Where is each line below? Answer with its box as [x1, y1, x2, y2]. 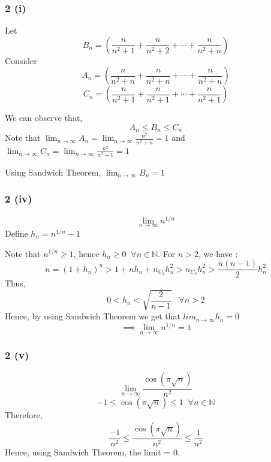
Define [5, 227, 28, 239]
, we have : [198, 247, 238, 259]
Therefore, [5, 409, 43, 421]
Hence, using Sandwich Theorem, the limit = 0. [5, 446, 180, 458]
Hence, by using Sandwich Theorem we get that [5, 310, 180, 322]
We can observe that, [5, 111, 83, 124]
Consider [5, 54, 37, 67]
